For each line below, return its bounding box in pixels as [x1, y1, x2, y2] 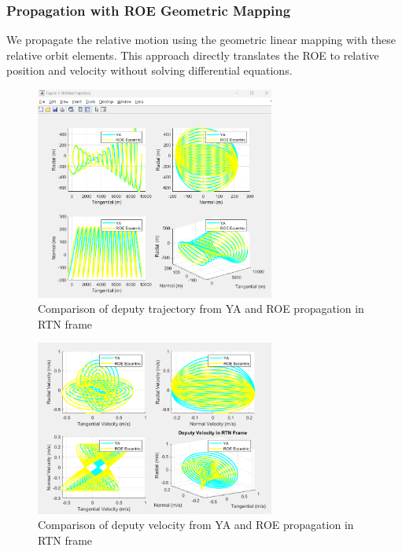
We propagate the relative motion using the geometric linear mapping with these [6, 31, 396, 48]
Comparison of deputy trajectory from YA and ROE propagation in [38, 300, 364, 317]
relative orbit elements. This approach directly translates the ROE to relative [6, 46, 379, 63]
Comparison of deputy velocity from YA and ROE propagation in [38, 516, 354, 533]
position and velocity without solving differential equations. [6, 62, 293, 79]
